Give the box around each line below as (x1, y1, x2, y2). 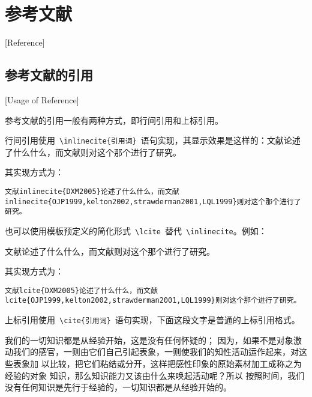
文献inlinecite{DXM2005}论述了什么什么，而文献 (5, 187, 179, 196)
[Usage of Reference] (5, 93, 79, 106)
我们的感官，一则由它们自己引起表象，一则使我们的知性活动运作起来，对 (13, 345, 299, 358)
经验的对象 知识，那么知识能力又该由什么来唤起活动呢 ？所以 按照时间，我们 (5, 369, 305, 381)
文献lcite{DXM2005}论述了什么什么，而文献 (5, 286, 158, 295)
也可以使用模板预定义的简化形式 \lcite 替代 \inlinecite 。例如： (5, 224, 267, 237)
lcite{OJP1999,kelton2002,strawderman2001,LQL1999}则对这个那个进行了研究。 (5, 296, 301, 305)
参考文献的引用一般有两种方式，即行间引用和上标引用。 (5, 114, 223, 126)
